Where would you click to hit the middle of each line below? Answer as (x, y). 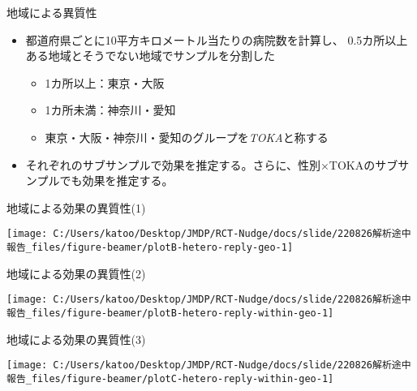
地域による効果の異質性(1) (76, 207)
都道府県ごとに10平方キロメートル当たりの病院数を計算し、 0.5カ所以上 (217, 39)
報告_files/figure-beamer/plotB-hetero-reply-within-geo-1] (170, 313)
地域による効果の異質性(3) (76, 339)
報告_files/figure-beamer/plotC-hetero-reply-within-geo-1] (170, 378)
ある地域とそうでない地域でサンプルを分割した (150, 56)
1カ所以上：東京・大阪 (105, 82)
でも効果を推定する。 (116, 180)
